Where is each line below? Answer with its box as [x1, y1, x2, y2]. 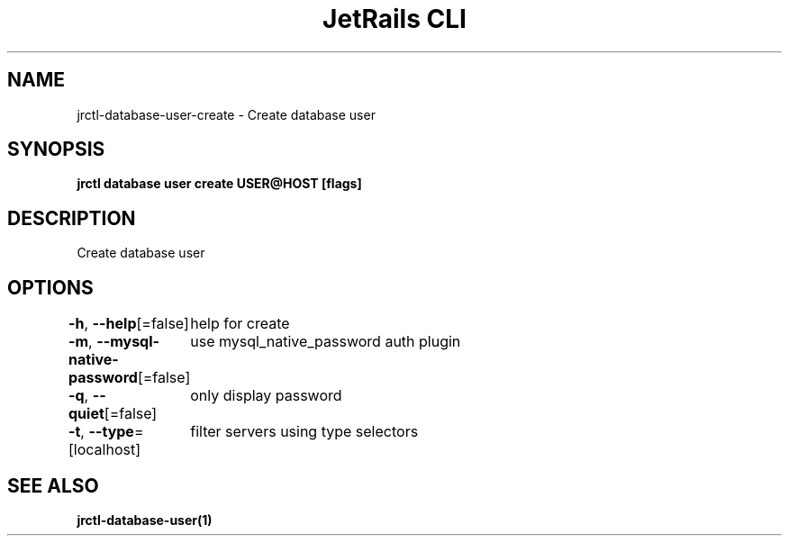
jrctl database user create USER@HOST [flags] [77, 176, 362, 192]
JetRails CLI [322, 4, 467, 34]
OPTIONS [7, 276, 94, 299]
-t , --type [68, 422, 134, 441]
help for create [190, 314, 290, 333]
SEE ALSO [7, 474, 99, 497]
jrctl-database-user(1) [77, 511, 213, 528]
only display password [190, 386, 342, 405]
